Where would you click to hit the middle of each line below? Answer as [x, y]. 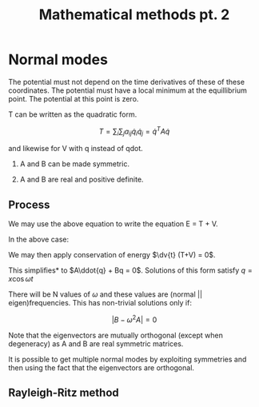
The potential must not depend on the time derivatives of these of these [127, 82]
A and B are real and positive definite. [82, 180]
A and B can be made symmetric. [75, 164]
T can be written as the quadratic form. [73, 114]
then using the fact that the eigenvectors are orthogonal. [101, 367]
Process [29, 204]
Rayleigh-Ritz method [64, 393]
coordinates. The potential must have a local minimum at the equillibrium [128, 90]
